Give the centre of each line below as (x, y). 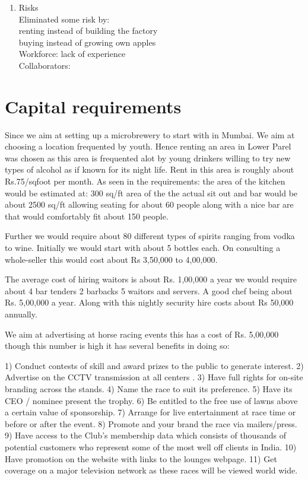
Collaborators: (45, 65)
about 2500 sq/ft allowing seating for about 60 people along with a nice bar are (149, 204)
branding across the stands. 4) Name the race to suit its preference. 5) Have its (149, 388)
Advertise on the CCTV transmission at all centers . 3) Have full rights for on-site (154, 377)
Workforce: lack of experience (72, 54)
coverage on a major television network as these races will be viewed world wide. (151, 470)
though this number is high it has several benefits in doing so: (117, 346)
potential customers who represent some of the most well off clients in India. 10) (151, 446)
